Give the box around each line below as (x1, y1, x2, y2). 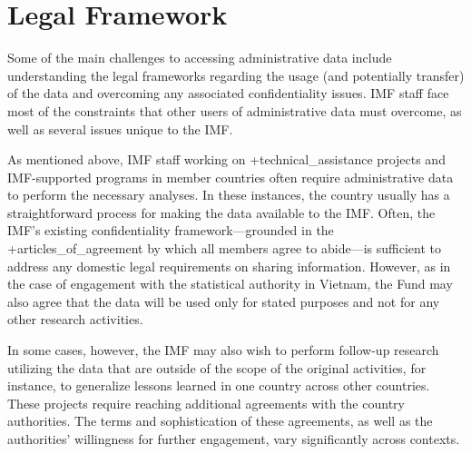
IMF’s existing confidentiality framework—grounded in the (7, 221, 334, 240)
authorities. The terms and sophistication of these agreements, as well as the (7, 411, 433, 430)
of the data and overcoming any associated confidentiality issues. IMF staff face (7, 84, 449, 103)
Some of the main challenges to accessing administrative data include (7, 48, 392, 67)
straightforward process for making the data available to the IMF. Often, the (7, 202, 436, 222)
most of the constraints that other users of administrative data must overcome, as (7, 101, 462, 120)
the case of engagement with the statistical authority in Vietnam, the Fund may (7, 274, 453, 293)
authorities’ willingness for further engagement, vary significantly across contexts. (7, 429, 460, 448)
